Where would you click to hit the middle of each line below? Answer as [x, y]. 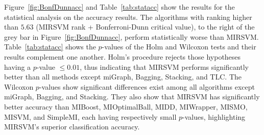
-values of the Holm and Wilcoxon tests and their [179, 47]
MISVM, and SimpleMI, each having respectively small [90, 116]
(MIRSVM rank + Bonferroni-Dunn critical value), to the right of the [145, 27]
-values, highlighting [214, 116]
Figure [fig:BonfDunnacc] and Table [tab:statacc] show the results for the [119, 7]
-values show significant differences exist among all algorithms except [147, 86]
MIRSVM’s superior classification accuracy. [72, 127]
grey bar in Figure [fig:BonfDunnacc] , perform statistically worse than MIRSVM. [131, 36]
